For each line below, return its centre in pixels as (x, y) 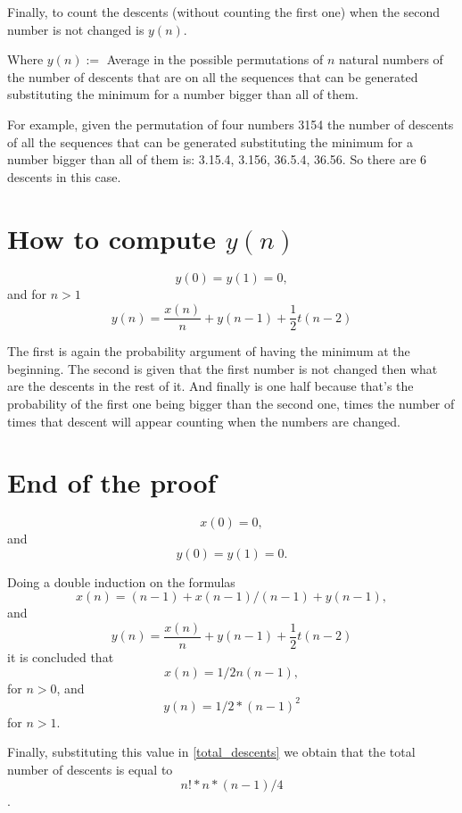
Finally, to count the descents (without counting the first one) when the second (224, 12)
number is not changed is (76, 29)
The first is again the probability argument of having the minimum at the (209, 351)
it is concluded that (61, 657)
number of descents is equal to (90, 769)
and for (27, 294)
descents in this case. (64, 176)
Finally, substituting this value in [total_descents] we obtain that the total (211, 752)
